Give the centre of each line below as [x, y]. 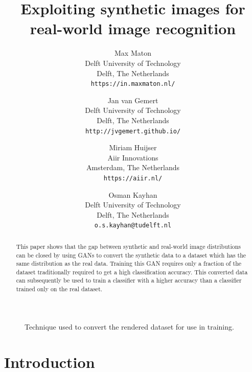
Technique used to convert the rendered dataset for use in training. [129, 326]
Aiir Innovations [133, 157]
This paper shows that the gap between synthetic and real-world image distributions [128, 246]
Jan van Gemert [133, 100]
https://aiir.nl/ [133, 178]
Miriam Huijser [133, 147]
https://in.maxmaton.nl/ [133, 84]
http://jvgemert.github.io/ [133, 131]
